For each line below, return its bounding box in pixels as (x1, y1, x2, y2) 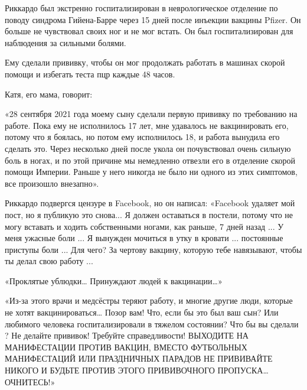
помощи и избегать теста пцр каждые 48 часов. (5, 67, 175, 80)
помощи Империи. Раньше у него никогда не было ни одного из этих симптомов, (5, 165, 298, 178)
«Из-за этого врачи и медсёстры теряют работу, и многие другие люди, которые (5, 294, 293, 307)
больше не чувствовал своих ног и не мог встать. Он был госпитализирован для (5, 25, 293, 37)
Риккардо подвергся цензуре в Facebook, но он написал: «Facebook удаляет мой (5, 197, 295, 209)
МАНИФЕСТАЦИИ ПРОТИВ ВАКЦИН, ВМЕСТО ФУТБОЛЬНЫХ (5, 340, 247, 353)
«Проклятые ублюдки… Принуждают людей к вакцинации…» (5, 274, 223, 287)
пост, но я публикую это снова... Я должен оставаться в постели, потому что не (5, 208, 293, 220)
